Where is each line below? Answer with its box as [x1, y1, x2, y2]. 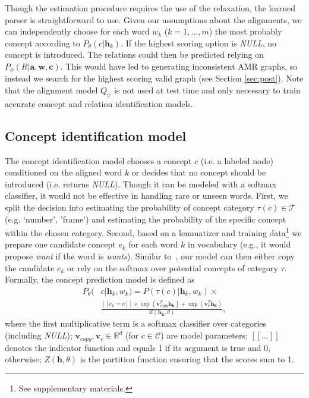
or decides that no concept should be [131, 166, 266, 178]
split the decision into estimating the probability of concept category [5, 200, 254, 213]
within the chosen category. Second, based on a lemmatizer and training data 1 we [5, 225, 302, 239]
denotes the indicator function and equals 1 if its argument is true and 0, [5, 341, 270, 353]
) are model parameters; [160, 329, 248, 341]
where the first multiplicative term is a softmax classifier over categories [5, 317, 267, 330]
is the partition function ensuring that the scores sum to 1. [80, 353, 294, 365]
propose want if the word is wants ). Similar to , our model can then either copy [5, 250, 295, 262]
